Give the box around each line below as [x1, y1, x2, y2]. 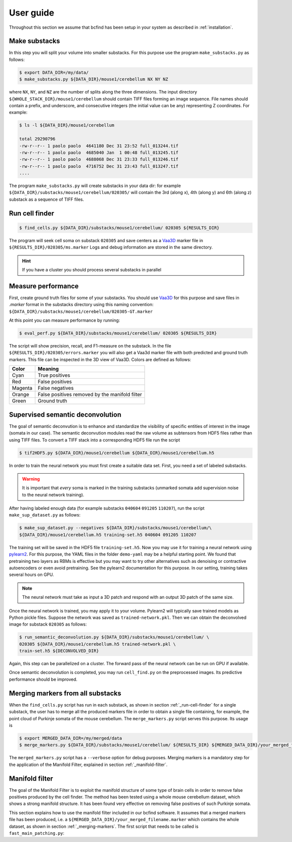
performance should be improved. [9, 676, 78, 682]
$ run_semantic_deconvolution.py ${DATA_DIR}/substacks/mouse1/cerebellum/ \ [19, 634, 209, 640]
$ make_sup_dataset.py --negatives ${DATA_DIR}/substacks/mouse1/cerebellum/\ [19, 525, 212, 531]
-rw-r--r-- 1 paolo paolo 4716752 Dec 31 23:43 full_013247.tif [19, 163, 179, 169]
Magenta [12, 385, 33, 392]
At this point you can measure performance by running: [9, 317, 120, 324]
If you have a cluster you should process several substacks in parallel [22, 267, 162, 273]
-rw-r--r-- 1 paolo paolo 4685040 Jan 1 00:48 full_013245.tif [19, 150, 179, 155]
